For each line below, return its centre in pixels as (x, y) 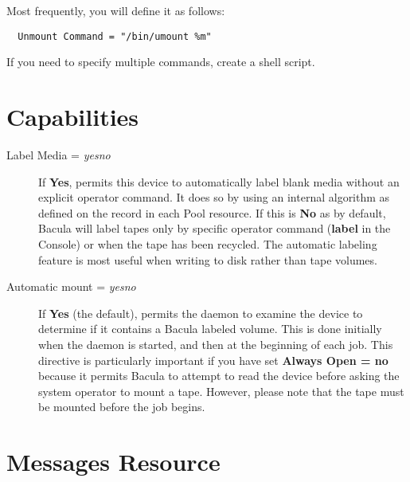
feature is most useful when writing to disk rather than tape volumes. (208, 259)
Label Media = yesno (59, 154)
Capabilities (73, 117)
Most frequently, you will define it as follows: (116, 10)
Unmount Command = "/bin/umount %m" (115, 36)
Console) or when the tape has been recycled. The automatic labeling (208, 243)
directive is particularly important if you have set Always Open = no (213, 360)
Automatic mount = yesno (71, 286)
